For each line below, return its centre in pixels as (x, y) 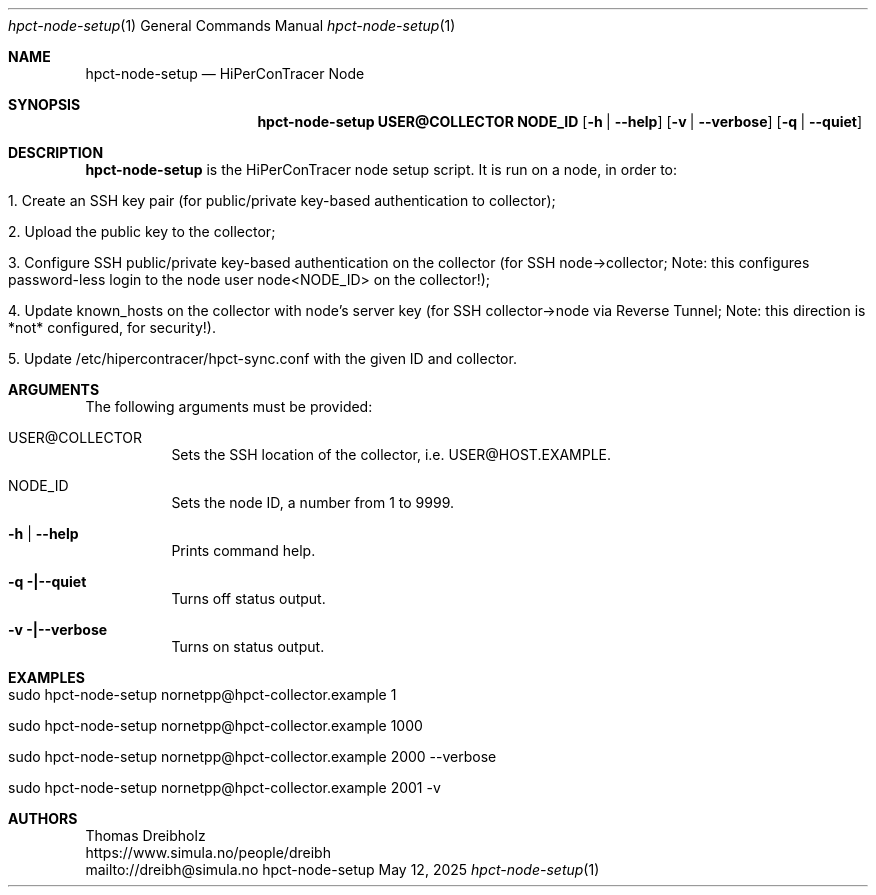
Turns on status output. (248, 646)
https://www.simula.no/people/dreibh (208, 852)
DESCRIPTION (56, 152)
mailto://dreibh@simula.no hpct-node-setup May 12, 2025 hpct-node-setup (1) (342, 869)
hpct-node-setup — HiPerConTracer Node (225, 73)
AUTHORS (43, 818)
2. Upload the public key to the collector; (142, 231)
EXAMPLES (46, 677)
